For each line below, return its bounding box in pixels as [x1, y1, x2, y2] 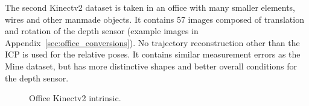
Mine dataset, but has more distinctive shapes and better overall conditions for [5, 59, 298, 72]
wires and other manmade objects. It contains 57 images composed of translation [5, 13, 304, 25]
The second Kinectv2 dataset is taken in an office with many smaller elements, [5, 1, 296, 13]
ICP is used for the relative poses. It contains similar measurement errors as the [5, 48, 301, 60]
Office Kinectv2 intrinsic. [29, 92, 121, 104]
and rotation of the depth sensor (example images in [5, 25, 199, 37]
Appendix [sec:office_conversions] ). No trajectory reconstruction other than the [5, 36, 300, 49]
